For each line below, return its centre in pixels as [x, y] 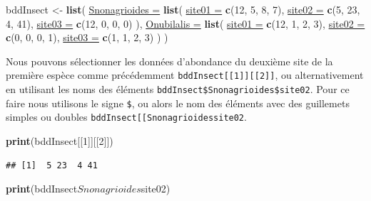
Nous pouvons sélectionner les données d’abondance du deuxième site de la [169, 61]
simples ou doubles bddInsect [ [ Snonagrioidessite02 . [126, 117]
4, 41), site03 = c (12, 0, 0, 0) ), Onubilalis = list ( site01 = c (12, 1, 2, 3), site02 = [185, 23]
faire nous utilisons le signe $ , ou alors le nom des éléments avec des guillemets [178, 103]
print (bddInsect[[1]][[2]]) [60, 141]
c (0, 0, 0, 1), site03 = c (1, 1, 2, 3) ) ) [87, 37]
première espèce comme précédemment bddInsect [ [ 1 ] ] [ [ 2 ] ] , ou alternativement [185, 75]
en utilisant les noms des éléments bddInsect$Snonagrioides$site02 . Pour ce [178, 89]
